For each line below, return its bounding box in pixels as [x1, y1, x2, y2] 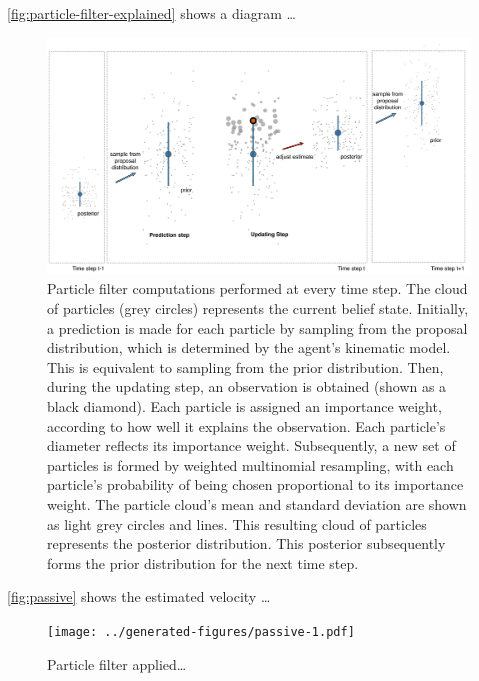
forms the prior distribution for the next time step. [47, 552, 359, 573]
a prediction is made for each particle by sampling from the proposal [47, 317, 468, 338]
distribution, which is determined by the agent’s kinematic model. [47, 337, 451, 358]
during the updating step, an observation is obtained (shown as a [47, 376, 447, 397]
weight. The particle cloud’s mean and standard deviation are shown [47, 493, 467, 514]
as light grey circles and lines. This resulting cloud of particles [47, 513, 427, 534]
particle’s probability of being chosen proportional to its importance [47, 474, 464, 495]
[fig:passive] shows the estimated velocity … [7, 586, 271, 607]
